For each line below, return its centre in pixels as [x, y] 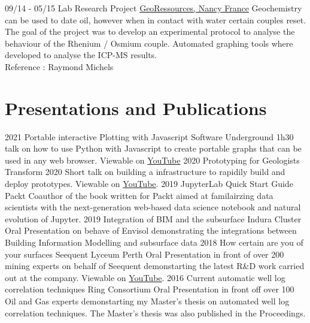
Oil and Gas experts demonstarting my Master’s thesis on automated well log [147, 301]
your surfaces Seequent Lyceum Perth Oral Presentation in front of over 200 [145, 254]
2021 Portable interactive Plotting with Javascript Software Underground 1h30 [149, 136]
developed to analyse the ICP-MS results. [81, 55]
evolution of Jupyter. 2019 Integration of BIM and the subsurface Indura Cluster [153, 218]
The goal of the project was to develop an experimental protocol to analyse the [150, 31]
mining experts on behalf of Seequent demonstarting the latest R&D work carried [155, 266]
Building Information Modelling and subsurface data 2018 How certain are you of [154, 242]
